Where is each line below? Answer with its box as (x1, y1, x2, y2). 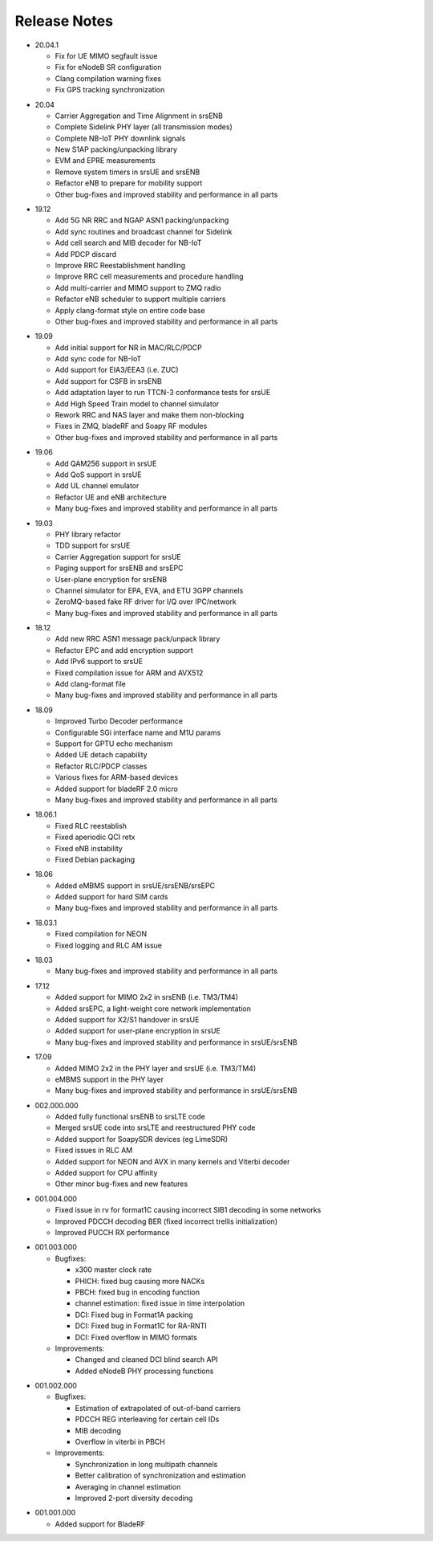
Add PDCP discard (55, 249, 116, 259)
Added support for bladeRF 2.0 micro (55, 784, 178, 793)
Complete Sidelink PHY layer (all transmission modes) (55, 122, 233, 132)
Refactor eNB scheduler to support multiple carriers (55, 294, 226, 304)
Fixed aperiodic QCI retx (55, 832, 136, 842)
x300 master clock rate (75, 1265, 152, 1274)
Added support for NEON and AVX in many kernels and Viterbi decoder (55, 1156, 290, 1166)
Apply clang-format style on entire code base (55, 305, 205, 315)
